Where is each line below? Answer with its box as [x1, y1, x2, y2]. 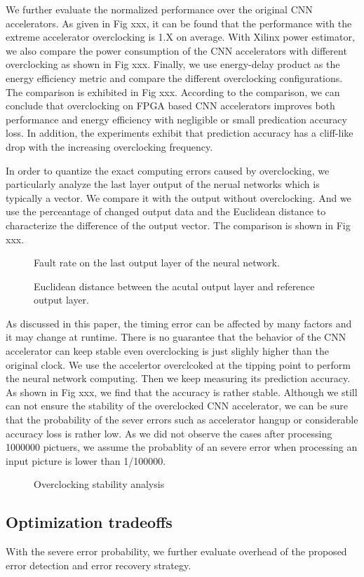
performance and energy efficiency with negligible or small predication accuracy [6, 111, 347, 126]
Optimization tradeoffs [6, 511, 173, 533]
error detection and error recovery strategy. [6, 557, 191, 572]
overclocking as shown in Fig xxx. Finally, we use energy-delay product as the [6, 57, 340, 72]
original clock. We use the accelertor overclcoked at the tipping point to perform [6, 357, 351, 372]
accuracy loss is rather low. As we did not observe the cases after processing [6, 426, 332, 440]
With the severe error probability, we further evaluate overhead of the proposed [6, 544, 347, 559]
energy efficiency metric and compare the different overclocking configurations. [6, 70, 343, 85]
